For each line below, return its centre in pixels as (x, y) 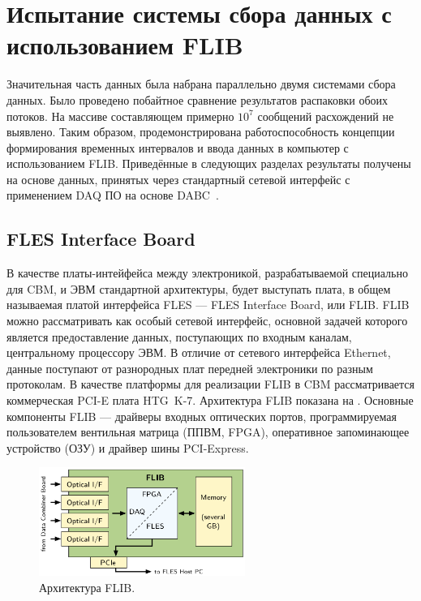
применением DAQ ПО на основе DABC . (113, 195)
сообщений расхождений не (326, 116)
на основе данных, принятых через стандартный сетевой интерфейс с (178, 179)
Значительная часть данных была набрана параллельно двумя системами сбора (201, 84)
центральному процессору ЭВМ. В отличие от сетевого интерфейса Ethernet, (199, 352)
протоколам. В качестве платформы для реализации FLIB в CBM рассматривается (211, 384)
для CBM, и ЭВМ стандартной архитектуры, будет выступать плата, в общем (199, 288)
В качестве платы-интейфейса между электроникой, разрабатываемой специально (207, 273)
